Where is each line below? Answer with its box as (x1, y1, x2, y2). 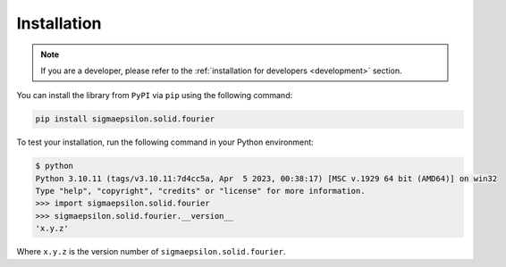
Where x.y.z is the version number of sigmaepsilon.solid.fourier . (16, 246, 286, 257)
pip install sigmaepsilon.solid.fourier (35, 114, 215, 124)
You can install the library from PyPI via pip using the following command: (16, 90, 293, 101)
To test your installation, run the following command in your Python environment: (16, 137, 315, 147)
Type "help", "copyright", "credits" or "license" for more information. (35, 186, 366, 196)
